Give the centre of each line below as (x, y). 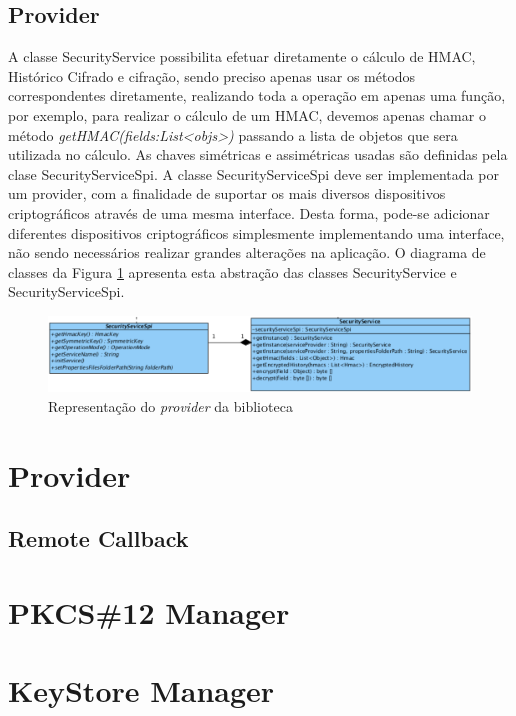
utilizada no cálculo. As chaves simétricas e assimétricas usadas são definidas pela (258, 154)
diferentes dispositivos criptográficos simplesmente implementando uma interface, (256, 232)
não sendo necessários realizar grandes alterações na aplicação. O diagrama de (247, 252)
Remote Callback (98, 538)
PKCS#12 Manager (149, 611)
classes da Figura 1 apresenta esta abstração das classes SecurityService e (232, 271)
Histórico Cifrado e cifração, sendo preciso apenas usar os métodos (212, 75)
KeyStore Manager (141, 690)
